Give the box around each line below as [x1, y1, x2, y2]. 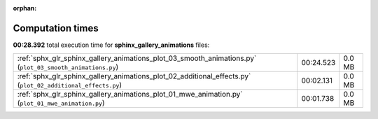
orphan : [13, 4, 37, 12]
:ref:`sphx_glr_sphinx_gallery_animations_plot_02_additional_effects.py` [17, 71, 251, 81]
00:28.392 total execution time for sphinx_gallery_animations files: [13, 41, 210, 49]
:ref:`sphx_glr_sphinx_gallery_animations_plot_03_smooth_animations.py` [17, 53, 257, 63]
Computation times [13, 22, 99, 34]
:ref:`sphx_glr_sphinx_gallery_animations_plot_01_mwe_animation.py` [17, 90, 243, 99]
